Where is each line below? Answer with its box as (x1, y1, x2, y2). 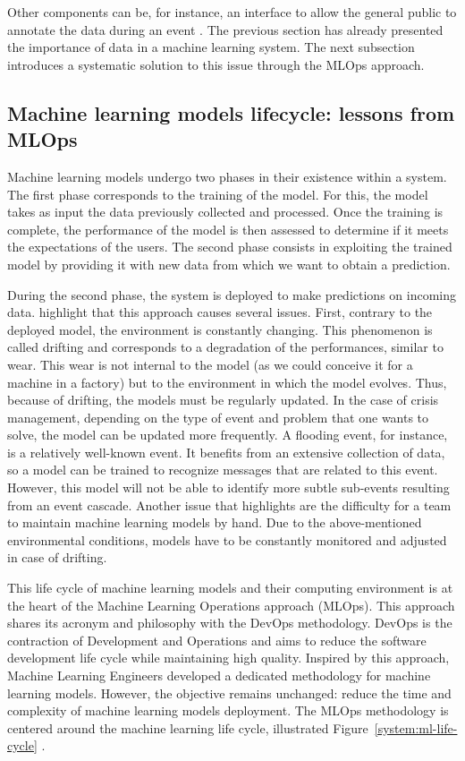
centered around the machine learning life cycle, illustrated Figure (7, 718, 368, 737)
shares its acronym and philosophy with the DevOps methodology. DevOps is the (7, 613, 452, 632)
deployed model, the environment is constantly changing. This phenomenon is (7, 320, 433, 338)
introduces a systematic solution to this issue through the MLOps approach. (7, 55, 425, 73)
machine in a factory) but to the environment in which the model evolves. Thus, (7, 372, 447, 391)
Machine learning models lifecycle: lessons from (7, 98, 455, 126)
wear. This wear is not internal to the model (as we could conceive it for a (7, 355, 413, 373)
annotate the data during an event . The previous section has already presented (7, 20, 444, 38)
